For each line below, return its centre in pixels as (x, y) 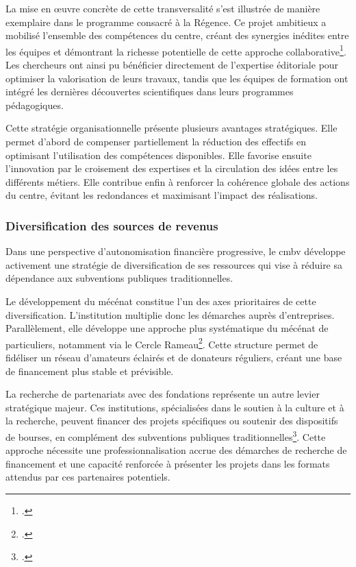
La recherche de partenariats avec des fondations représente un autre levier (163, 394)
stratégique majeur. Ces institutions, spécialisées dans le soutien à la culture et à (175, 407)
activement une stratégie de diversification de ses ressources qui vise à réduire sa (174, 264)
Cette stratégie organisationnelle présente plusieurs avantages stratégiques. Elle (171, 128)
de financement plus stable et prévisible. (90, 371)
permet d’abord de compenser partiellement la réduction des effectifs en (156, 141)
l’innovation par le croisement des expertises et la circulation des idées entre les (172, 168)
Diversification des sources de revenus (112, 225)
